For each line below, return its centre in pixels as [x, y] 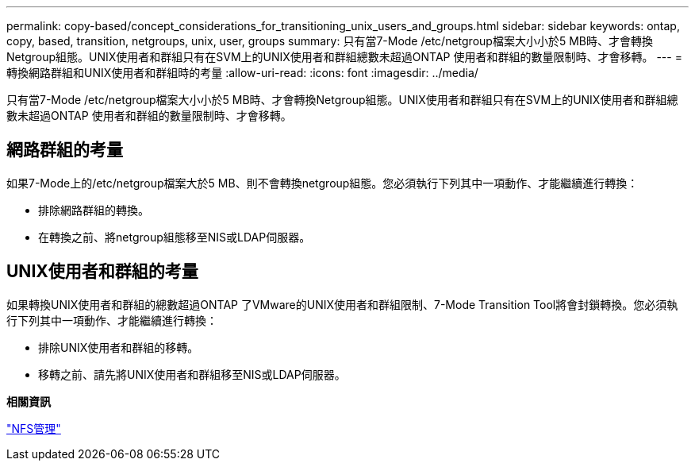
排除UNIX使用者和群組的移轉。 [119, 347]
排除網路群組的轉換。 [94, 210]
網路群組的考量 [65, 150]
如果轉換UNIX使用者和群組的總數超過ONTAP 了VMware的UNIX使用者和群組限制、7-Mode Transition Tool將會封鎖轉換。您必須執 [342, 304]
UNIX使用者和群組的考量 [102, 272]
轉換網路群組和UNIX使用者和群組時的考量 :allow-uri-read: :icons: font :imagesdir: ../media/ [242, 73]
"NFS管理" [34, 428]
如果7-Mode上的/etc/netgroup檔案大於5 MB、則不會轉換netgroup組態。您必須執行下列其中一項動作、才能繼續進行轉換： [323, 183]
